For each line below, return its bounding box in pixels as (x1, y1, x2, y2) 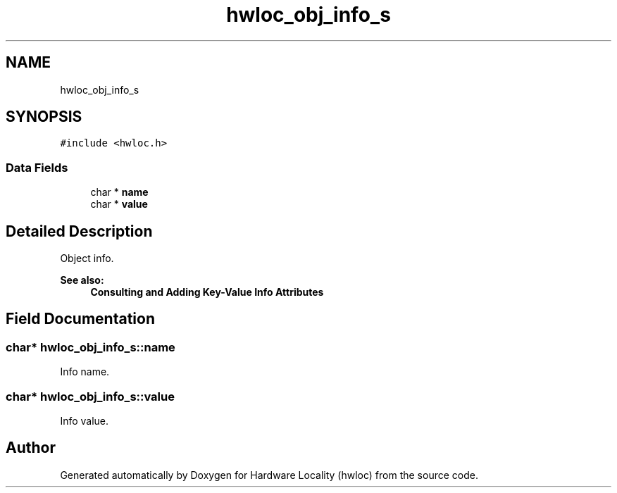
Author (6, 439, 56, 457)
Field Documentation (6, 310, 155, 328)
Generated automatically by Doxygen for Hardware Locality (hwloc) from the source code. (60, 468, 478, 481)
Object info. (60, 252, 114, 265)
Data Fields (6, 160, 68, 175)
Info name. (60, 366, 110, 378)
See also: (60, 274, 104, 287)
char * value (90, 198, 148, 211)
